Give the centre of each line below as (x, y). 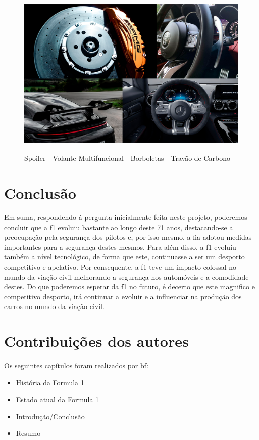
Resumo (28, 433)
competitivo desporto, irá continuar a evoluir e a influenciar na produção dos (123, 296)
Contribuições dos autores (96, 341)
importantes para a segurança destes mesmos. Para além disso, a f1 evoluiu (120, 247)
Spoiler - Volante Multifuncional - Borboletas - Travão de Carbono (127, 158)
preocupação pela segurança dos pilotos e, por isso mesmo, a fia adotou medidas (128, 237)
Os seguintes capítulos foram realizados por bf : (76, 365)
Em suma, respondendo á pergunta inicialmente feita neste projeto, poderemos (126, 217)
